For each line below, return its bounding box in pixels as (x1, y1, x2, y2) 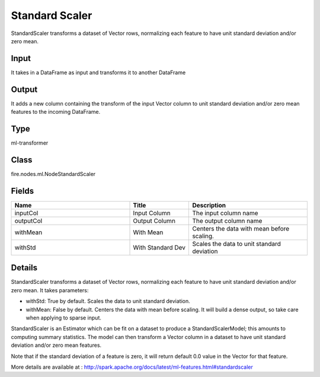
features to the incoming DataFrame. (11, 108, 101, 116)
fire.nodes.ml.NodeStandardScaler (11, 170, 96, 177)
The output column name (192, 216, 263, 225)
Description (192, 201, 226, 209)
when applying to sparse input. (25, 314, 102, 321)
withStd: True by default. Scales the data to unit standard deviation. (25, 298, 190, 305)
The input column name (192, 209, 258, 217)
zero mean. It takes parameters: (11, 286, 89, 293)
